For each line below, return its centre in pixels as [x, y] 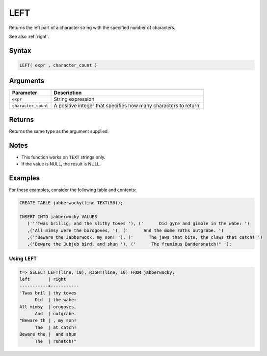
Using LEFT [23, 259]
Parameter [25, 93]
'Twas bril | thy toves [48, 293]
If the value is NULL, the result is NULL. [61, 164]
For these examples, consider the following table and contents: [73, 190]
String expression [74, 99]
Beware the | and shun [48, 334]
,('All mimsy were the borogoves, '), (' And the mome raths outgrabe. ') [126, 230]
